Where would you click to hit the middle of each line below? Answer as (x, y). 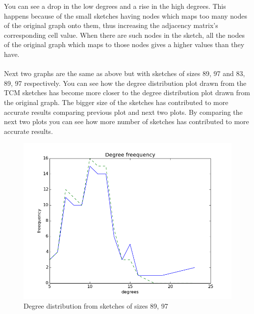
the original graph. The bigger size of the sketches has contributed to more (116, 102)
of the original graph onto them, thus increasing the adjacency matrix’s (111, 25)
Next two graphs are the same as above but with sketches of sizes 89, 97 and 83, (125, 73)
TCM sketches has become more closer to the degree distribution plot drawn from (127, 92)
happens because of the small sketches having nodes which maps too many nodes (126, 15)
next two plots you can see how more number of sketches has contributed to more (127, 121)
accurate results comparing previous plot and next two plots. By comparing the (123, 112)
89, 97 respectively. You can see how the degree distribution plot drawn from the (125, 83)
